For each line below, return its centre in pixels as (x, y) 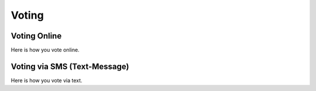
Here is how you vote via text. (47, 80)
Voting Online (36, 36)
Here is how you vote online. (45, 50)
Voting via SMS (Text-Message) (70, 66)
